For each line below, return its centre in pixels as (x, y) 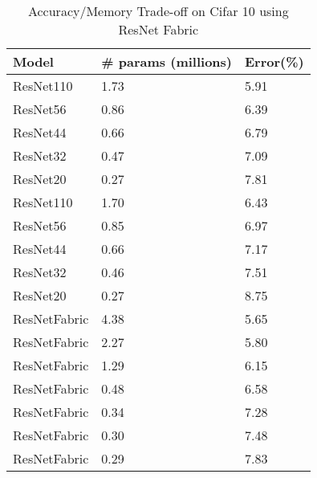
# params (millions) (167, 61)
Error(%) (274, 61)
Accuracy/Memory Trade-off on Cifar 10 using (158, 11)
